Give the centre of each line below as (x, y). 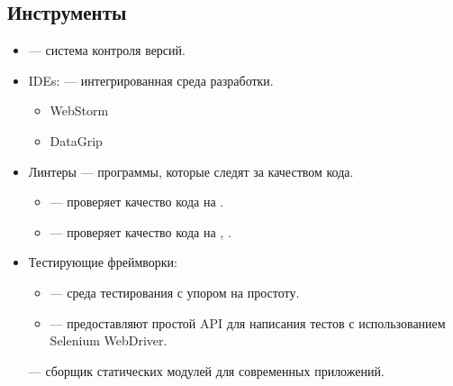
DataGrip (76, 140)
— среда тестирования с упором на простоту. (175, 292)
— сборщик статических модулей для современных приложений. (206, 370)
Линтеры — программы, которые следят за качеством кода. (191, 171)
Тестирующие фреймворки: (103, 262)
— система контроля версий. (107, 50)
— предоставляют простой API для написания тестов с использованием (248, 322)
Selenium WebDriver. (109, 340)
